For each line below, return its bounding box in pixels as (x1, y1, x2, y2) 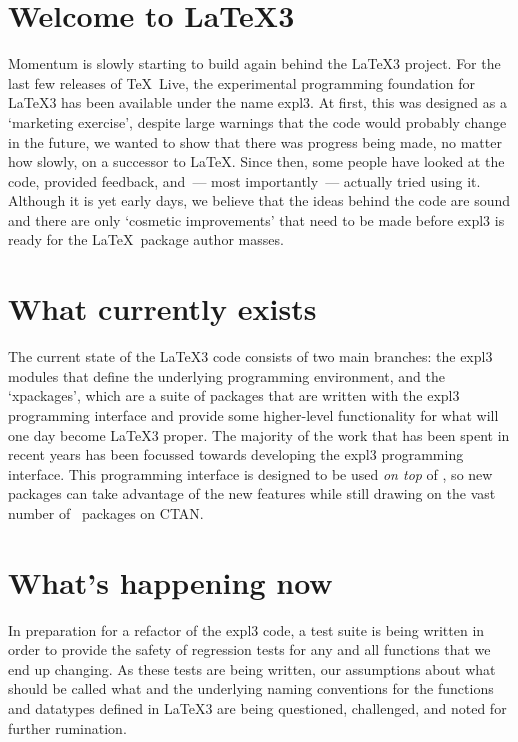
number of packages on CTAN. (8, 502, 204, 523)
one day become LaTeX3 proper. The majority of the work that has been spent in (8, 424, 510, 445)
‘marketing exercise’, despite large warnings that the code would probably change (8, 111, 507, 132)
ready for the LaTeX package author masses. (8, 229, 284, 250)
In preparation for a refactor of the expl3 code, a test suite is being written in (8, 619, 485, 640)
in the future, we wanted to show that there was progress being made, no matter (8, 131, 502, 152)
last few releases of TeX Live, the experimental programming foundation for (8, 72, 475, 93)
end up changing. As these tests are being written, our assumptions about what (8, 658, 496, 679)
